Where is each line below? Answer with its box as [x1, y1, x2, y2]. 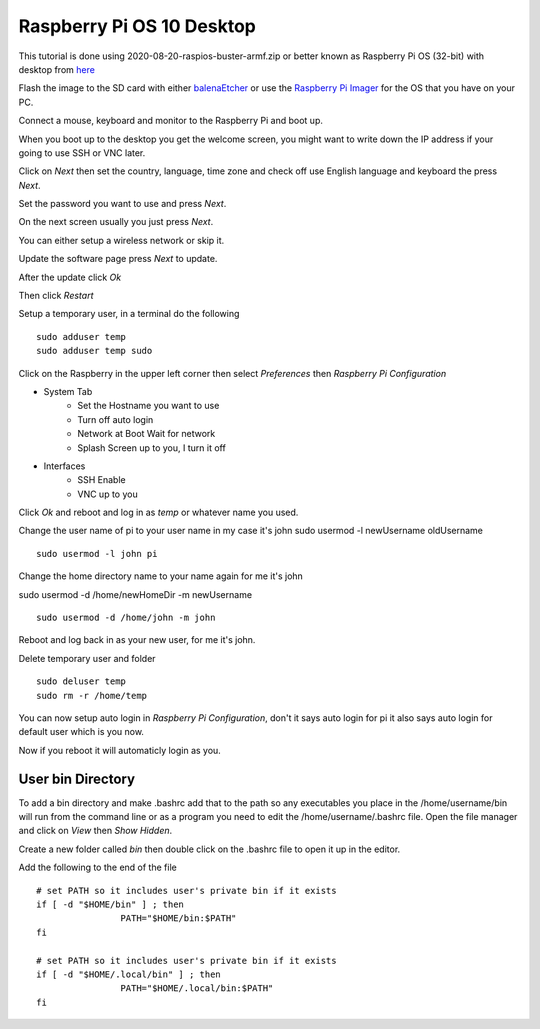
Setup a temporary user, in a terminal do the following [18, 308, 240, 320]
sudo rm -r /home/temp [36, 690, 148, 701]
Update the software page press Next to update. [18, 253, 218, 265]
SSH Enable [77, 474, 126, 486]
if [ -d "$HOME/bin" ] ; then [36, 899, 185, 910]
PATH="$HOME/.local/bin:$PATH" [120, 983, 274, 994]
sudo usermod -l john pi [36, 548, 158, 559]
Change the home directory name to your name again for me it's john [18, 570, 304, 582]
